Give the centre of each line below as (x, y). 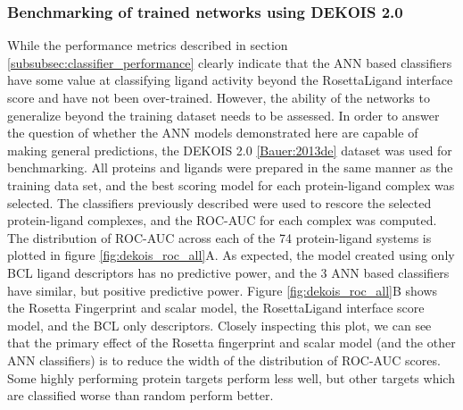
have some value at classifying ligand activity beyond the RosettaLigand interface (230, 80)
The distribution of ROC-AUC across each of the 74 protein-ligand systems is (219, 237)
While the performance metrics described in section (148, 45)
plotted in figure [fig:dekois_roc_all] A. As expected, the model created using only (231, 255)
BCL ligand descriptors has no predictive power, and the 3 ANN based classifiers (228, 272)
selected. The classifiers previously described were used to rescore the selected (219, 202)
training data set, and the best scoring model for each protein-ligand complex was (231, 184)
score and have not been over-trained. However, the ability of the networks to (219, 97)
